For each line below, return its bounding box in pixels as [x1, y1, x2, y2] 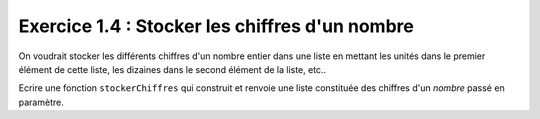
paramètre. [18, 96, 64, 108]
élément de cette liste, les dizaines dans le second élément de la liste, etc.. [18, 63, 327, 75]
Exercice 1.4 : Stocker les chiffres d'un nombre [18, 15, 414, 37]
